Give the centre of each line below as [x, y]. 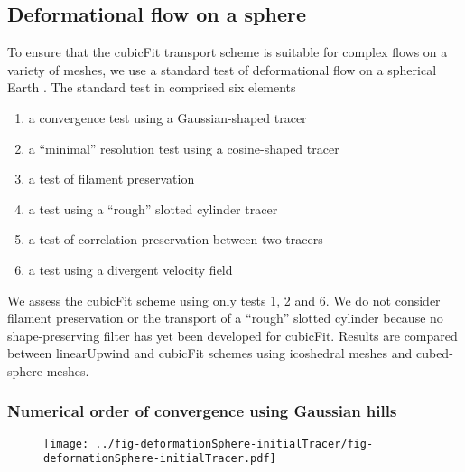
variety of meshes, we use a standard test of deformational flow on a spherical [222, 69]
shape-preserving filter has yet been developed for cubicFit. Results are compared [232, 335]
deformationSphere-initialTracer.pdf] [160, 459]
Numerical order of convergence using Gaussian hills [202, 411]
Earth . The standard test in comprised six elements [152, 87]
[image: [66, 444]
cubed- [434, 353]
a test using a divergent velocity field [130, 269]
